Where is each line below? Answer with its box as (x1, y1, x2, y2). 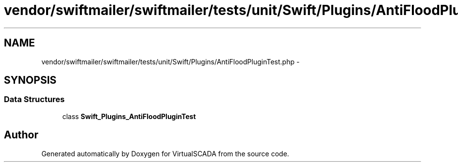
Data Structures (4, 94, 65, 105)
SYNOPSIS (4, 74, 57, 87)
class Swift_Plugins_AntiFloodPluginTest (62, 112, 196, 121)
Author (4, 129, 38, 141)
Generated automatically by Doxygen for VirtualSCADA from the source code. (41, 149, 289, 158)
